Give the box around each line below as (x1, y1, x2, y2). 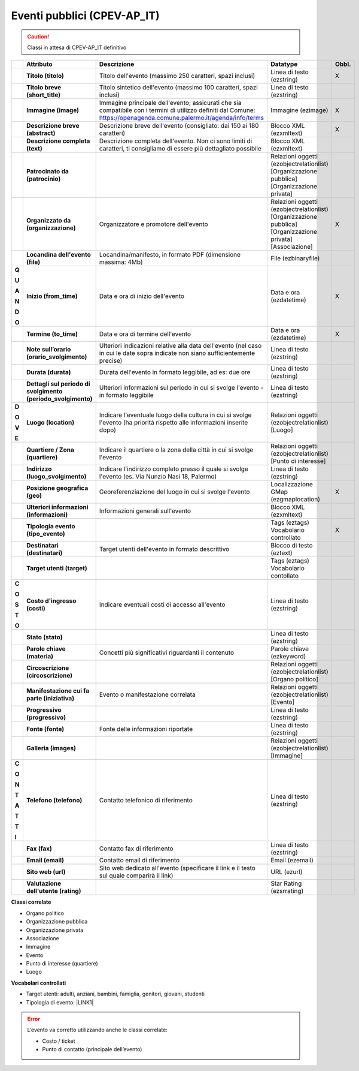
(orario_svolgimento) (26, 353, 87, 361)
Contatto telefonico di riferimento (99, 796, 193, 805)
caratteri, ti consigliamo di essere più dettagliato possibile (99, 145, 261, 153)
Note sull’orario (26, 345, 71, 354)
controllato (270, 534, 302, 542)
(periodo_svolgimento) (26, 395, 93, 403)
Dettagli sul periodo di (26, 380, 90, 388)
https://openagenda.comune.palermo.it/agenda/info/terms (99, 114, 264, 122)
